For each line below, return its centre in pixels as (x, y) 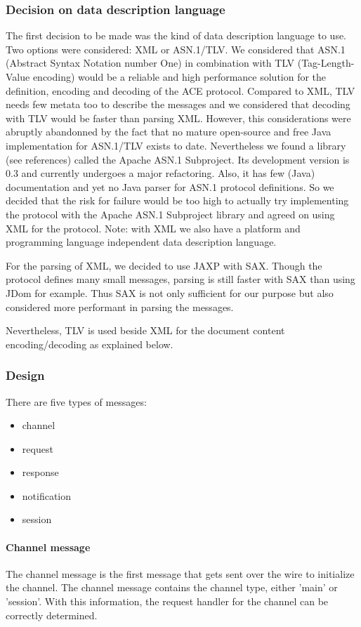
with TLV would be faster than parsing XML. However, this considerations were (178, 118)
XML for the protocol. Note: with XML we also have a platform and (153, 228)
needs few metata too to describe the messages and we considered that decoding (178, 104)
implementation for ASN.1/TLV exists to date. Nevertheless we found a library (176, 145)
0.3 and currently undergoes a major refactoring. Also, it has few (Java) (160, 173)
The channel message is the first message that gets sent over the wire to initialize (180, 573)
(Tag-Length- (326, 63)
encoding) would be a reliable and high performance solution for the (179, 77)
